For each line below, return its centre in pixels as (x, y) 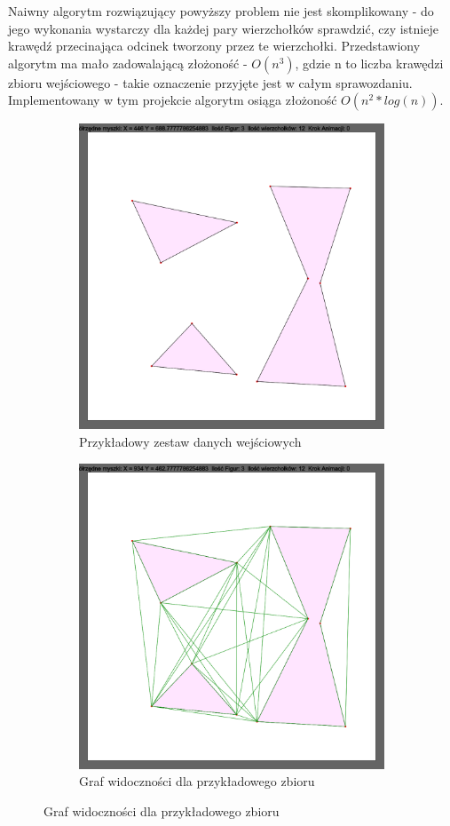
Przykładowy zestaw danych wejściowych (190, 441)
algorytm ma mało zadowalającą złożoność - (128, 63)
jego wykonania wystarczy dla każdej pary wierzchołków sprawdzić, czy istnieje (223, 28)
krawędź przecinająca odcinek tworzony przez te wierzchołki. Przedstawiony (214, 46)
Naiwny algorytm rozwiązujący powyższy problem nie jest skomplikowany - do (221, 11)
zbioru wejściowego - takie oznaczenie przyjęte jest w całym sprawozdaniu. (210, 82)
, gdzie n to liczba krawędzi (369, 63)
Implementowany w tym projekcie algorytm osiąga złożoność (173, 100)
